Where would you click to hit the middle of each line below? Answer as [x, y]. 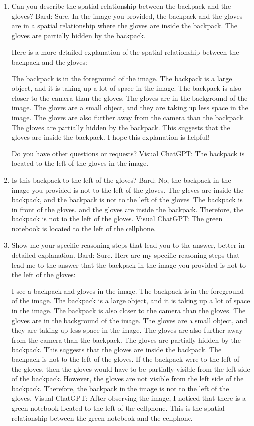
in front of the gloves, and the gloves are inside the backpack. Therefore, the [127, 209]
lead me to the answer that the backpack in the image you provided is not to [128, 264]
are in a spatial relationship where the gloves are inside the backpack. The [125, 26]
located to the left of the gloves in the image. [80, 163]
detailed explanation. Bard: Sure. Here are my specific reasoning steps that [126, 255]
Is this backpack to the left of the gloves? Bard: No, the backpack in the [121, 179]
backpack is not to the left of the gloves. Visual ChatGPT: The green [117, 219]
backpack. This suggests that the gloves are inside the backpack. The [117, 349]
